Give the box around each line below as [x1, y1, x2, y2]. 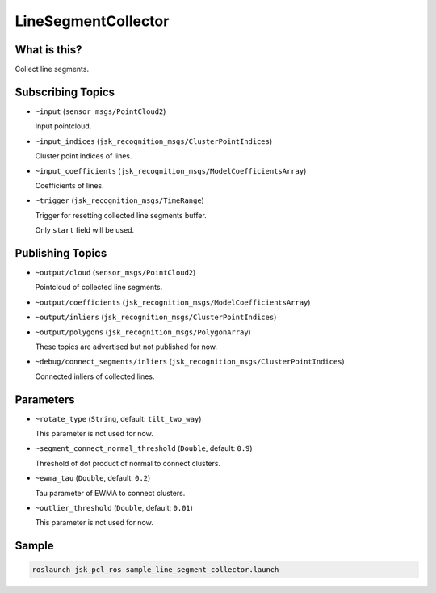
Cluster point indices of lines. [35, 151, 132, 161]
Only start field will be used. [35, 225, 135, 235]
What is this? [15, 43, 82, 57]
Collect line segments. [15, 65, 89, 74]
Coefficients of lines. [35, 180, 104, 190]
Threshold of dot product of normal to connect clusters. [35, 458, 221, 468]
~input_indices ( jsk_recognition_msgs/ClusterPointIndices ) [35, 136, 273, 145]
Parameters [15, 393, 75, 406]
